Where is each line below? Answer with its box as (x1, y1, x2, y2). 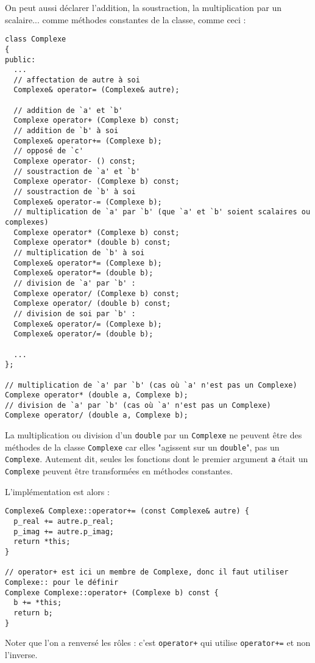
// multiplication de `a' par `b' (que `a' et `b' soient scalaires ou (13, 208, 311, 217)
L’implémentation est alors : (5, 485, 110, 498)
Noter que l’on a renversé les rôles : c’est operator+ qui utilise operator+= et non (5, 636, 311, 649)
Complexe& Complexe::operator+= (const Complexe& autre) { (5, 507, 249, 516)
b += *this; (13, 598, 62, 607)
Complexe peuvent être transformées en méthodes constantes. (5, 465, 233, 477)
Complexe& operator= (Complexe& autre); (13, 85, 180, 95)
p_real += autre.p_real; (13, 517, 114, 526)
